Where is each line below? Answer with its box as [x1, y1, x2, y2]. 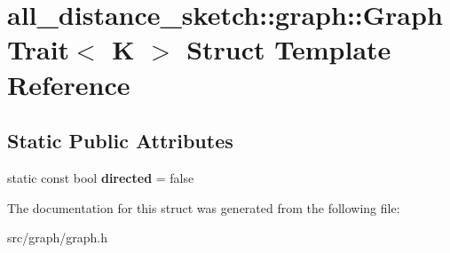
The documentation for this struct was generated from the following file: [7, 198, 400, 217]
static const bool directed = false [7, 168, 194, 186]
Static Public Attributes [7, 127, 233, 154]
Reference [7, 66, 130, 102]
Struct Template [186, 31, 391, 67]
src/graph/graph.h [7, 228, 108, 247]
